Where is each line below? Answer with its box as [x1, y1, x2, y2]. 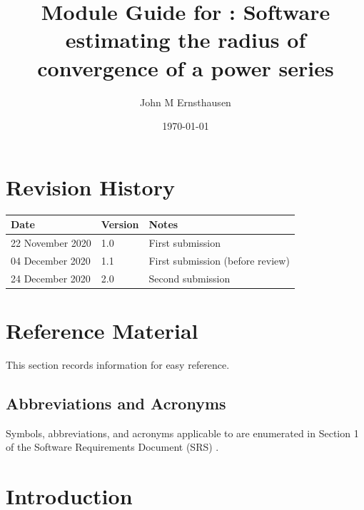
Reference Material [6, 315, 198, 345]
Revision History [6, 172, 175, 201]
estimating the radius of [65, 25, 306, 54]
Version [101, 217, 139, 232]
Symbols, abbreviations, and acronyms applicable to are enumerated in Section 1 [6, 425, 359, 440]
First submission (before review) [148, 253, 290, 267]
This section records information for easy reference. [6, 357, 230, 372]
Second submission [148, 270, 231, 285]
